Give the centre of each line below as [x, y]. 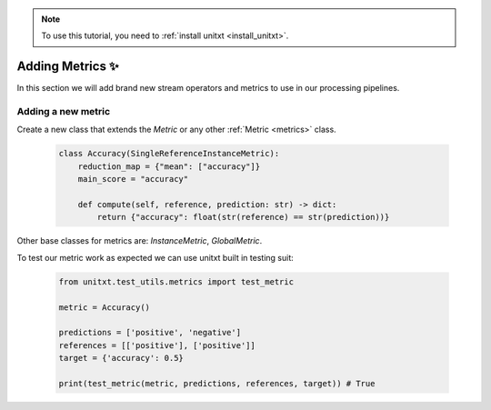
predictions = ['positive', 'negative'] [150, 333]
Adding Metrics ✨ [68, 67]
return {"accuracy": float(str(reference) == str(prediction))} [243, 217]
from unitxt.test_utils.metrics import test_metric [176, 281]
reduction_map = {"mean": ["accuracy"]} [169, 166]
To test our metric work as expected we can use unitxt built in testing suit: [155, 257]
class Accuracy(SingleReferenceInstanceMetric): [169, 154]
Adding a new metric [64, 112]
